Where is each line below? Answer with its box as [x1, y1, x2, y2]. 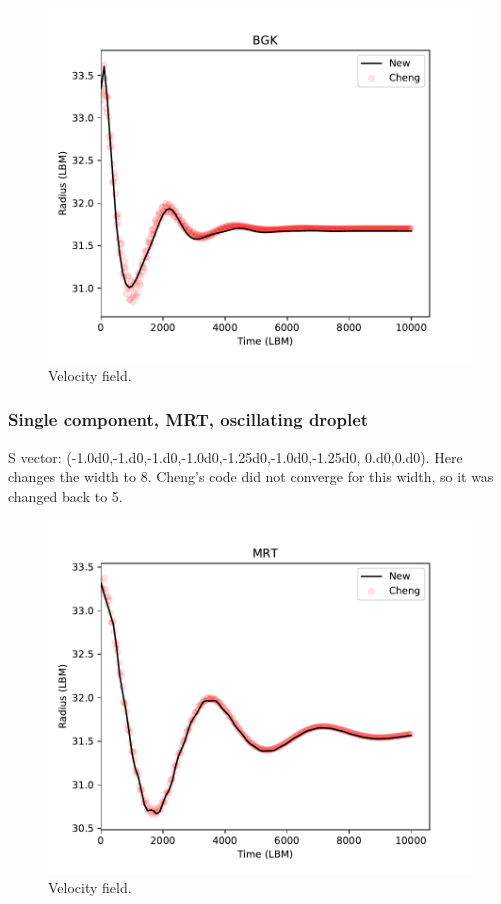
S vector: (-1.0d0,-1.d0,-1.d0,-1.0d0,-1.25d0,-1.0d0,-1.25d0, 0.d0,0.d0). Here [8, 446, 463, 467]
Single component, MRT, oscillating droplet [8, 407, 369, 432]
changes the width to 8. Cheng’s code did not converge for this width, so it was [8, 466, 494, 487]
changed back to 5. [8, 485, 123, 506]
